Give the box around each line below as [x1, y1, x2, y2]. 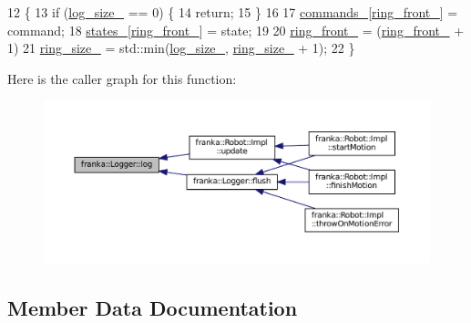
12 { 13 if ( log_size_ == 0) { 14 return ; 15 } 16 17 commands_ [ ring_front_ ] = [7, 3, 458, 21]
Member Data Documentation [7, 293, 298, 321]
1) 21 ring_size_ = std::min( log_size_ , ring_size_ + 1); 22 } [7, 38, 355, 57]
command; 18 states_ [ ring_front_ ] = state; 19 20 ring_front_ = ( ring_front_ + [7, 20, 465, 39]
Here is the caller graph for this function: [7, 68, 237, 88]
